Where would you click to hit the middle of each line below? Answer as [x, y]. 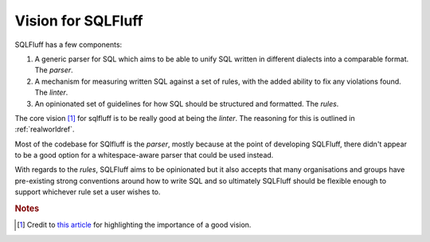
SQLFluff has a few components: [68, 45]
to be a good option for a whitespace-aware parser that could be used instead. [144, 155]
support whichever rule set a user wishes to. [88, 192]
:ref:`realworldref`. [45, 129]
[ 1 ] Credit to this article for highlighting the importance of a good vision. [134, 225]
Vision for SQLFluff [79, 21]
